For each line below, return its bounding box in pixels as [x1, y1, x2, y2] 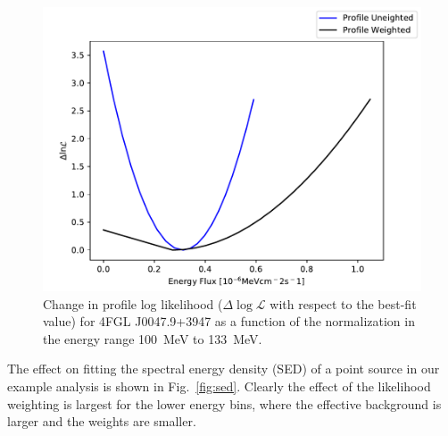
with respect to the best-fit [270, 294, 417, 313]
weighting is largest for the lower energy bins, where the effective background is [7, 394, 442, 413]
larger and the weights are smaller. [7, 412, 196, 431]
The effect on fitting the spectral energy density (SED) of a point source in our [7, 359, 440, 378]
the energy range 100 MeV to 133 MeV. [43, 329, 262, 348]
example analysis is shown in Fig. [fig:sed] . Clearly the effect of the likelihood [7, 376, 431, 395]
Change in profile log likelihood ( [43, 294, 223, 313]
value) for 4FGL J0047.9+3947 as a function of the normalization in [43, 312, 415, 331]
